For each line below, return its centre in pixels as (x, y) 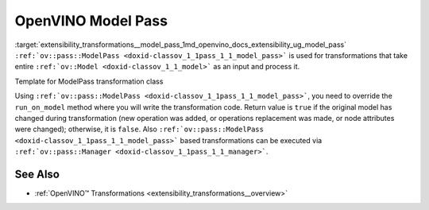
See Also (37, 174)
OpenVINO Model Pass (91, 21)
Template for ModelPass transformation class (89, 81)
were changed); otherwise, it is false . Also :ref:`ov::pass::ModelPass (139, 129)
